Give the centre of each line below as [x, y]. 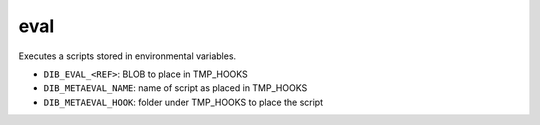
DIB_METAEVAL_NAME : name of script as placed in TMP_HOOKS [175, 88]
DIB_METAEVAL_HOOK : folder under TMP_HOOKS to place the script [183, 102]
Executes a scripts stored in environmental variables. [127, 56]
